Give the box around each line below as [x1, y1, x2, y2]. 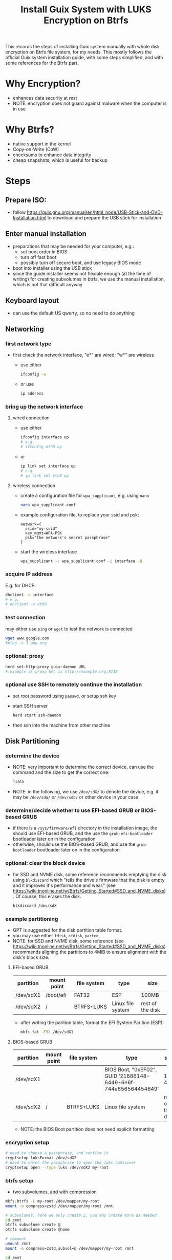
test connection [5, 614, 46, 621]
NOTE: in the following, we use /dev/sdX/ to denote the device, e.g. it [12, 789, 159, 795]
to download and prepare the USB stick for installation [47, 215, 161, 221]
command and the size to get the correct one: [12, 769, 110, 775]
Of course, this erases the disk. [15, 893, 81, 899]
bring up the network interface [5, 403, 83, 411]
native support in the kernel [12, 141, 71, 147]
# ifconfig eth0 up [20, 444, 62, 450]
